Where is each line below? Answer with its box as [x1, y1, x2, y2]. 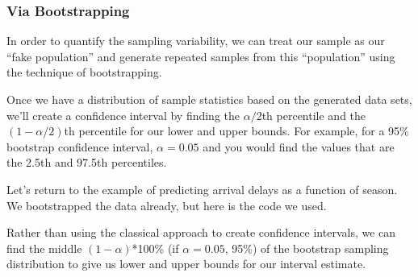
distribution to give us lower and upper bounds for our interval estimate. [6, 255, 366, 272]
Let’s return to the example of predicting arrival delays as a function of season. [6, 180, 398, 197]
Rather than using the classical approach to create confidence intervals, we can [6, 224, 396, 241]
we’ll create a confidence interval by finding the [6, 106, 240, 123]
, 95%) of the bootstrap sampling [224, 239, 389, 256]
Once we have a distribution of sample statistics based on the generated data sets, [6, 91, 412, 107]
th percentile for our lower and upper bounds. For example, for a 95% [64, 122, 409, 139]
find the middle [6, 239, 82, 256]
